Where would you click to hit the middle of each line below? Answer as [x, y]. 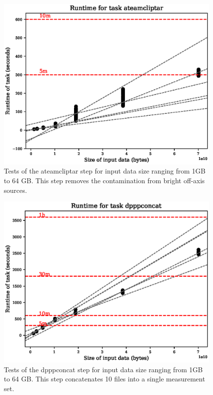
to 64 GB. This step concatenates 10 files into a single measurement [105, 379]
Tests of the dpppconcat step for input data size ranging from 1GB [103, 369]
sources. [15, 190]
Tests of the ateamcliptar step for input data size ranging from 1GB [105, 171]
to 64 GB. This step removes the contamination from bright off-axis [104, 181]
